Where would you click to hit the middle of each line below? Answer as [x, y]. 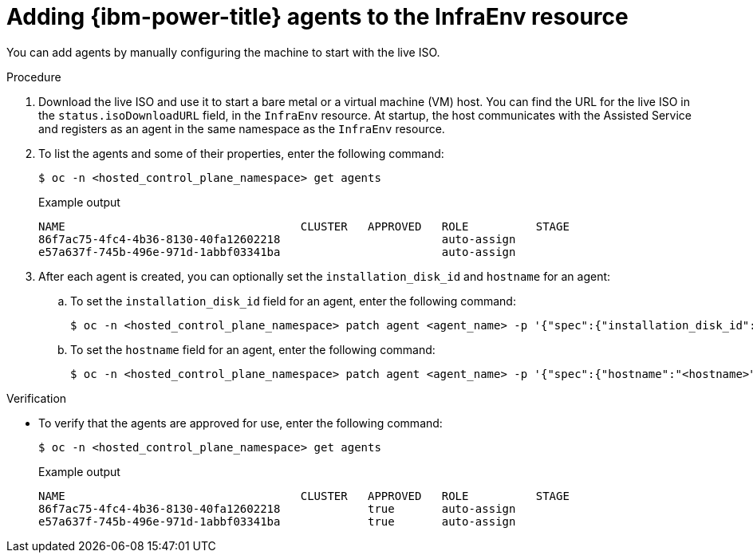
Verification [37, 398]
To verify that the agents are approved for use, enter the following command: [240, 423]
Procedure [34, 77]
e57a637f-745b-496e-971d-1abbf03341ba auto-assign [277, 252]
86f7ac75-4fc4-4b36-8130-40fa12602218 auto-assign [277, 239]
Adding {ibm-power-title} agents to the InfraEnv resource [317, 17]
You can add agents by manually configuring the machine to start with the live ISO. [223, 52]
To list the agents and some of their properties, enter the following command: [241, 153]
